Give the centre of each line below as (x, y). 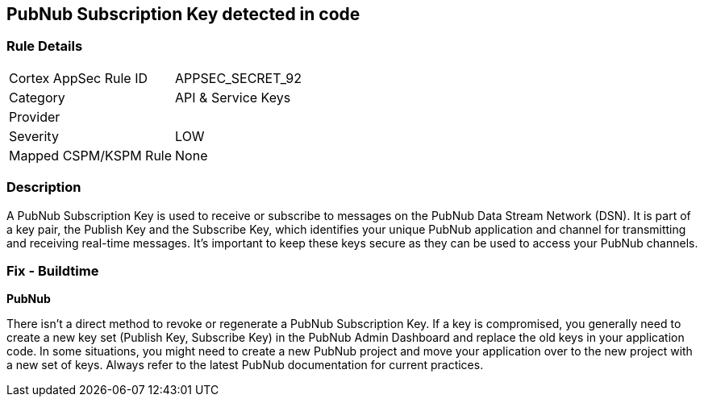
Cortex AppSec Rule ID (79, 78)
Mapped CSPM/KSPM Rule (91, 155)
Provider (35, 116)
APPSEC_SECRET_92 (238, 78)
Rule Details (45, 46)
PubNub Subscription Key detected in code (183, 14)
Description (44, 187)
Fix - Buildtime (53, 270)
